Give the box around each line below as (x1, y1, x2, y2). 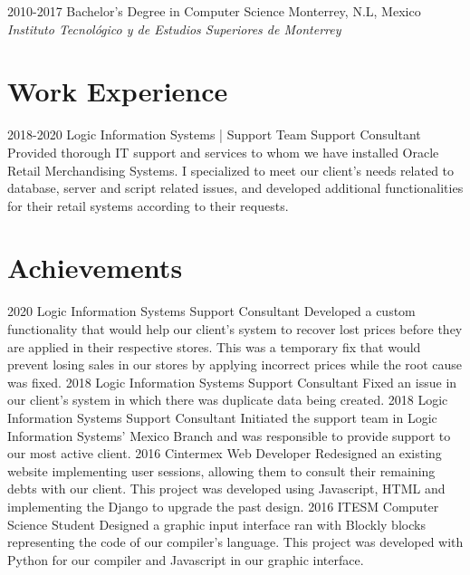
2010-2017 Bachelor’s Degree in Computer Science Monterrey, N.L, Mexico (7, 2, 421, 20)
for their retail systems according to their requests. (7, 196, 289, 215)
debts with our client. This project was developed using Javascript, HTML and (7, 479, 446, 498)
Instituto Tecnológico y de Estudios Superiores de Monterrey (7, 19, 341, 38)
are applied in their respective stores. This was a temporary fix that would (7, 337, 421, 356)
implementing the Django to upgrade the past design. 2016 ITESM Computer (7, 496, 439, 515)
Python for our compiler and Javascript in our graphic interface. (7, 550, 364, 569)
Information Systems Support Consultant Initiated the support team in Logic (7, 407, 437, 426)
